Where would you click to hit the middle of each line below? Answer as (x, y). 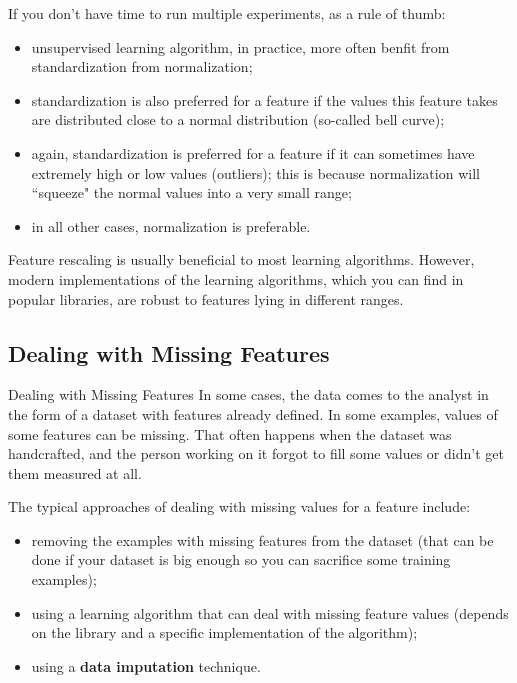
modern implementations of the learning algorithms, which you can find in (236, 278)
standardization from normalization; (142, 66)
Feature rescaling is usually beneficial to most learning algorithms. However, (241, 259)
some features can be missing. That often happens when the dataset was (230, 433)
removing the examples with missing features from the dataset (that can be (262, 539)
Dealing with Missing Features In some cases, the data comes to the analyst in (248, 394)
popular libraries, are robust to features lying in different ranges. (206, 298)
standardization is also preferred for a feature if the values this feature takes (264, 99)
